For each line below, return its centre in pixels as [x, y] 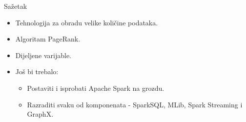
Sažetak [16, 6]
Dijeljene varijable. [43, 55]
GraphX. [40, 114]
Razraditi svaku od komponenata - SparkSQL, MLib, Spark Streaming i [135, 104]
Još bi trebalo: [37, 71]
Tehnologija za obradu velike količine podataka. [87, 22]
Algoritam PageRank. [48, 39]
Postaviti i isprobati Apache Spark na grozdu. [96, 88]
